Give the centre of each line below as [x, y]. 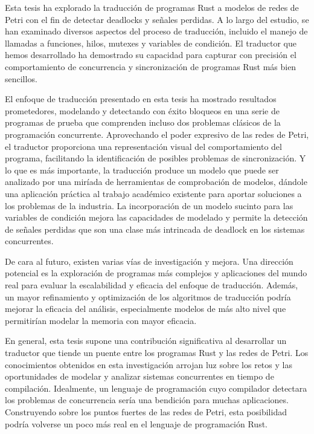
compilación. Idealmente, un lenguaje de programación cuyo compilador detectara [156, 388]
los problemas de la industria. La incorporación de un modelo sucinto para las [149, 205]
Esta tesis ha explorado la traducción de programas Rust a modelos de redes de [152, 7]
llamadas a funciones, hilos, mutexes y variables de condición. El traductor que [151, 43]
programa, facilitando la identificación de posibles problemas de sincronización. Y [155, 158]
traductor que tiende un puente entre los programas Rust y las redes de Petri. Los [157, 353]
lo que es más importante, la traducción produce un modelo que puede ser [142, 170]
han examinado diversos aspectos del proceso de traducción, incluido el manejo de [156, 31]
